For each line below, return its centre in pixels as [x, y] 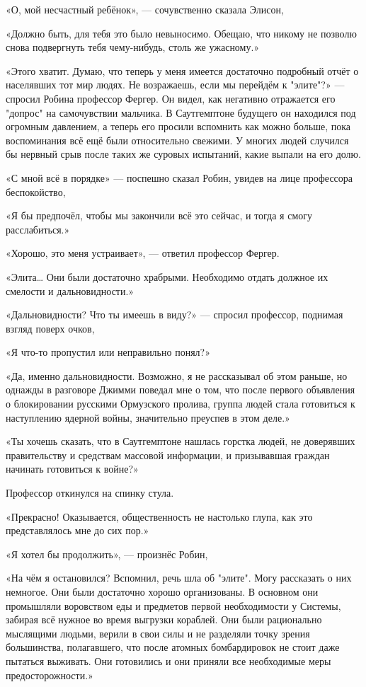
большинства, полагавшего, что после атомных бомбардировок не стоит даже [173, 647]
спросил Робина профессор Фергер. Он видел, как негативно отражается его [171, 98]
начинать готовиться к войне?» [72, 469]
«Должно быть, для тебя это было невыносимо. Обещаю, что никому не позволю [181, 33]
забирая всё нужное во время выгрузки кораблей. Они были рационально [164, 619]
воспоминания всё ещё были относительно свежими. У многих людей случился [177, 140]
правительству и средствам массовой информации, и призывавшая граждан [168, 455]
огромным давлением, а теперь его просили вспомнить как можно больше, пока [178, 126]
